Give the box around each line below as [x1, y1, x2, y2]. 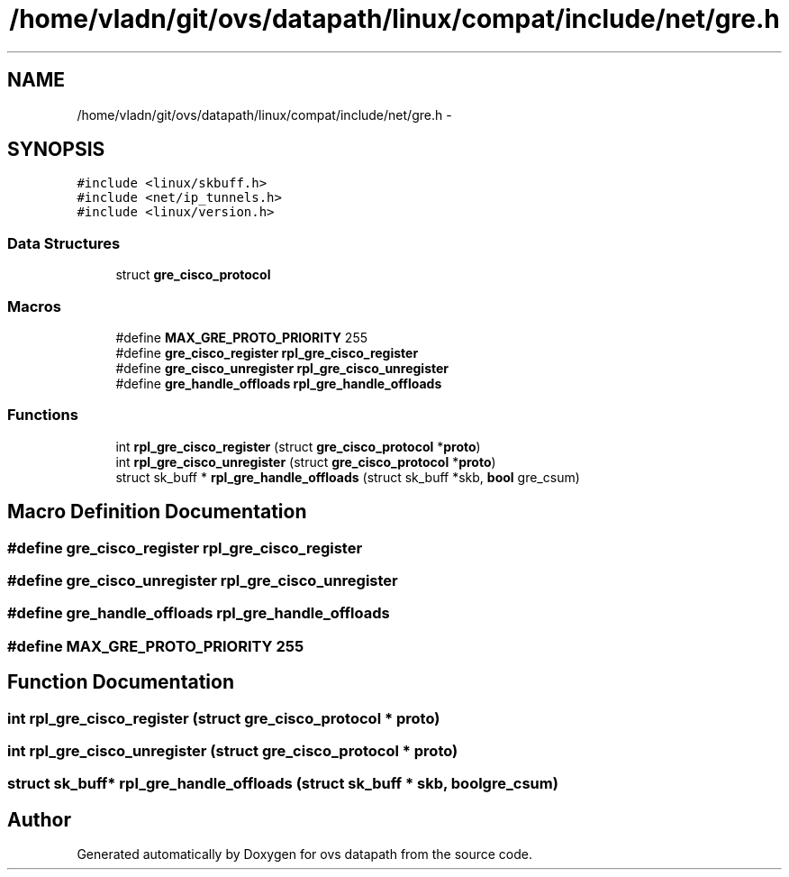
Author [7, 808, 71, 831]
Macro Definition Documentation [7, 500, 307, 524]
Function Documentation [7, 671, 234, 694]
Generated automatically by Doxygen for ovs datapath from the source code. [77, 846, 533, 863]
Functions [7, 406, 78, 425]
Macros [7, 297, 61, 315]
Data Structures [7, 233, 121, 252]
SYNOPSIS [7, 138, 105, 161]
